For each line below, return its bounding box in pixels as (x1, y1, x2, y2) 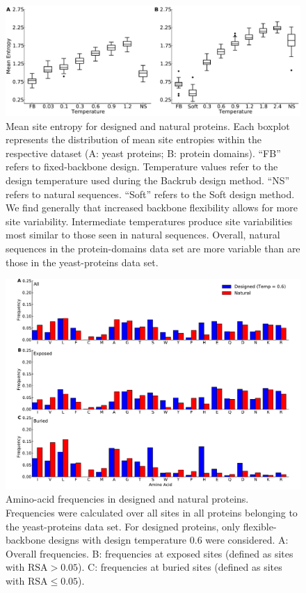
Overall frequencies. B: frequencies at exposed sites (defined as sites (6, 546, 293, 560)
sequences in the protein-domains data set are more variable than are (6, 241, 300, 255)
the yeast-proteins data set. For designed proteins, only (6, 519, 241, 533)
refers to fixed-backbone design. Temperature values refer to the (6, 159, 278, 174)
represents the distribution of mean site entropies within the (6, 132, 262, 147)
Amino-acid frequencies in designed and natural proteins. (6, 492, 249, 506)
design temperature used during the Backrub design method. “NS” (6, 172, 290, 187)
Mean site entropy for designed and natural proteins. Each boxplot (6, 118, 290, 133)
